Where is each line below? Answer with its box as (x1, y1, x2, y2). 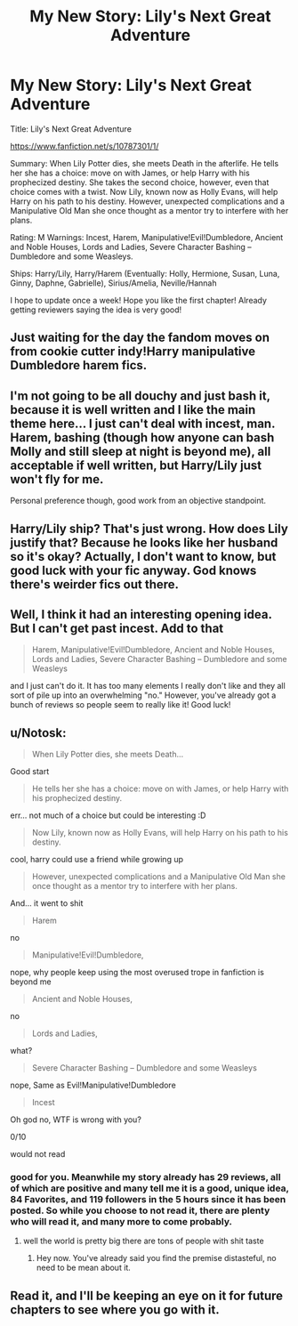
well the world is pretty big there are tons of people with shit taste (22, 1235, 265, 1247)
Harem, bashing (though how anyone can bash (10, 430, 275, 445)
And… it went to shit (10, 898, 84, 909)
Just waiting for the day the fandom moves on (10, 330, 270, 345)
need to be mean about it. (36, 1262, 132, 1273)
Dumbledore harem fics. (10, 358, 148, 373)
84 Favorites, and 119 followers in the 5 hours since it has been (10, 1193, 286, 1206)
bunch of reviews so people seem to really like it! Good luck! (10, 699, 231, 710)
